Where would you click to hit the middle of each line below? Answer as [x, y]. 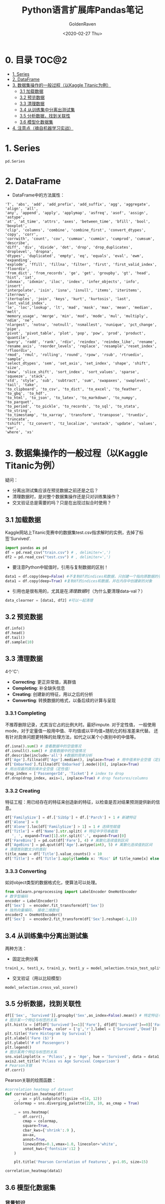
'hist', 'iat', [21, 278]
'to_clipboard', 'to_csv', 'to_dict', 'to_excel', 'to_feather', [73, 389]
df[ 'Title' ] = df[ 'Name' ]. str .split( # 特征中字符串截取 [62, 831]
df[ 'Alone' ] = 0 [22, 822]
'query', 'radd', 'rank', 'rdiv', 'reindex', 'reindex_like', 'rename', [81, 342]
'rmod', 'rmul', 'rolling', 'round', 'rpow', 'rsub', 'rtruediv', [74, 355]
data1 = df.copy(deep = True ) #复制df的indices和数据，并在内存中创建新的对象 [79, 581]
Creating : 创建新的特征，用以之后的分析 [53, 694]
